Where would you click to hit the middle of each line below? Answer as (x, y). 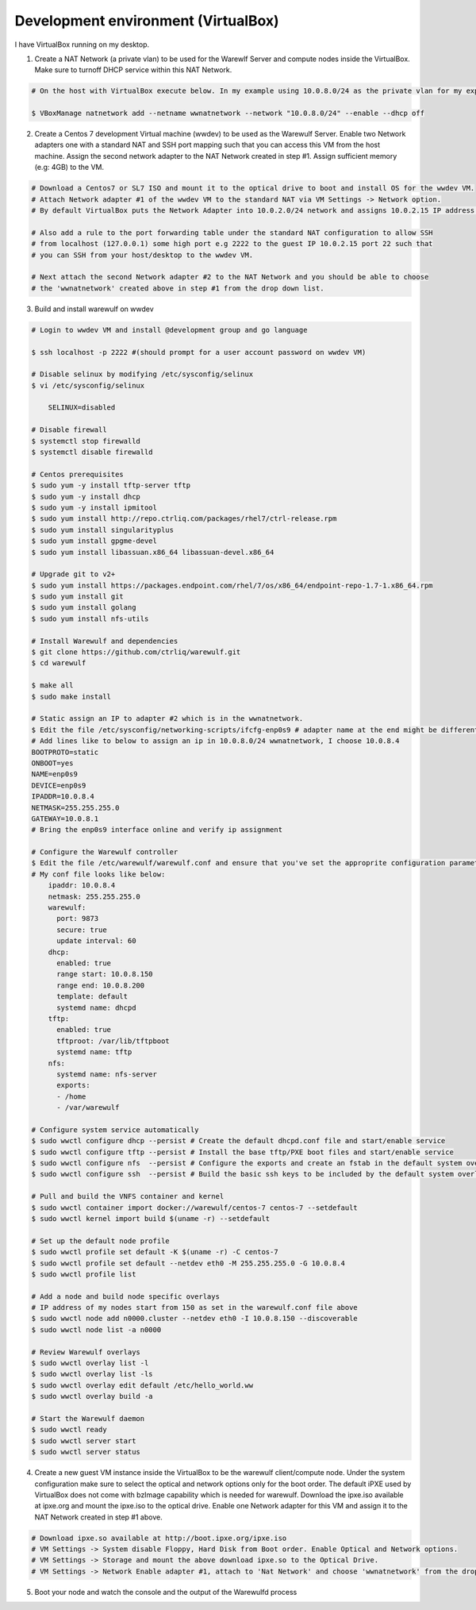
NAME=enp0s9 (55, 774)
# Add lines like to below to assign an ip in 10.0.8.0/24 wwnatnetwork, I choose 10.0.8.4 (215, 741)
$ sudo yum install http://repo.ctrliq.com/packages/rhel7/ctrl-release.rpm (184, 519)
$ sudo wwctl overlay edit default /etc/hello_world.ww (142, 1385)
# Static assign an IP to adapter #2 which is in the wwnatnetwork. (167, 719)
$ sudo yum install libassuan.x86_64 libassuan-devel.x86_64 (153, 552)
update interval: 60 (96, 941)
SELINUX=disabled (82, 408)
